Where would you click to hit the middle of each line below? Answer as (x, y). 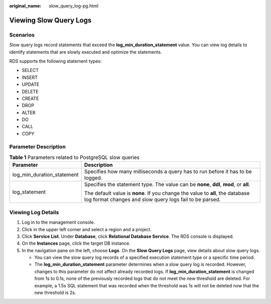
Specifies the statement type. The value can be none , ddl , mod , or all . (167, 184)
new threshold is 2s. (55, 293)
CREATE (30, 98)
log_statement (29, 192)
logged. (93, 178)
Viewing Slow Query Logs (50, 20)
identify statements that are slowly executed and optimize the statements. (86, 52)
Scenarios (22, 35)
